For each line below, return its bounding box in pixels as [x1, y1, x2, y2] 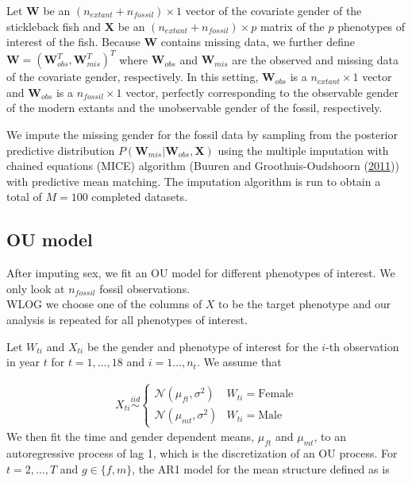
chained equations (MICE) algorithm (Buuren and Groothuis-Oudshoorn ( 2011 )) [6, 157, 399, 174]
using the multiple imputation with [218, 141, 389, 158]
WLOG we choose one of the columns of [6, 296, 202, 312]
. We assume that [196, 354, 282, 370]
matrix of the [260, 17, 325, 34]
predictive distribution [6, 141, 115, 158]
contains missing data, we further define [160, 33, 355, 50]
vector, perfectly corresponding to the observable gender [125, 83, 399, 100]
